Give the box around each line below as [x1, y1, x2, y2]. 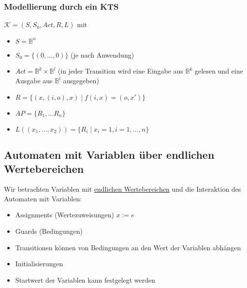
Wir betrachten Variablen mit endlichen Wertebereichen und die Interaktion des [4, 184, 241, 194]
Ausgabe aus [15, 76, 53, 85]
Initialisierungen [15, 258, 63, 269]
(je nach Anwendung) [71, 49, 134, 60]
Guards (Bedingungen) [15, 226, 83, 236]
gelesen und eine [195, 66, 243, 76]
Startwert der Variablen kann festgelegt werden [15, 274, 156, 285]
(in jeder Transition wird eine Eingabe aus [58, 66, 183, 76]
